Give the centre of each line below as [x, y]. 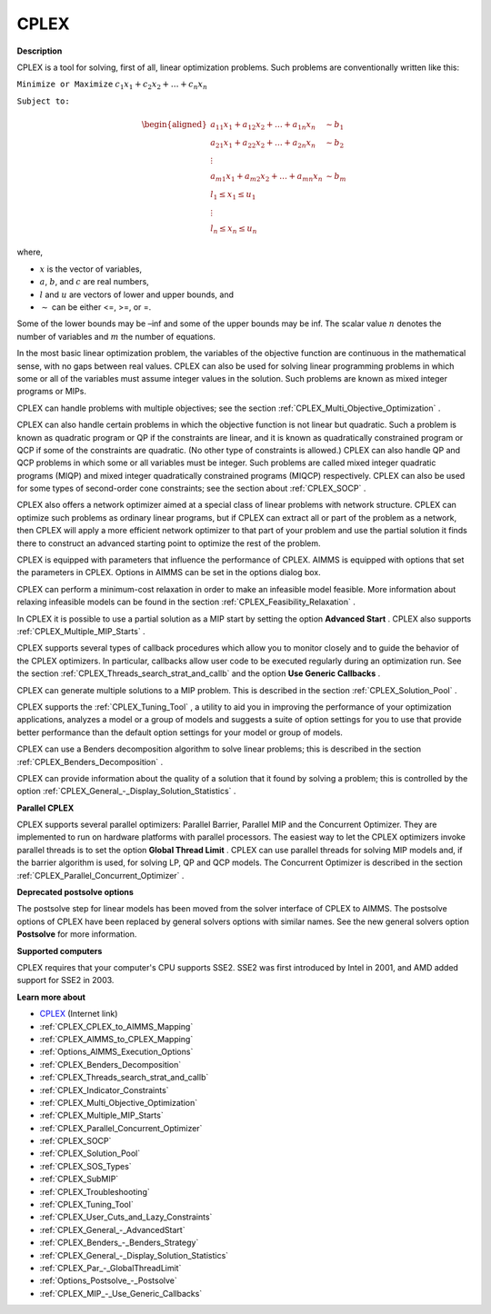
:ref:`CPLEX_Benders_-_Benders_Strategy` [119, 1243]
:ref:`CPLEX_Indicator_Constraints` [104, 1090]
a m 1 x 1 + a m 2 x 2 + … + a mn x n [266, 177]
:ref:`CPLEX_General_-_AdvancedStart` [112, 1229]
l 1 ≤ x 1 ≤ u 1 [233, 195]
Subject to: [43, 101]
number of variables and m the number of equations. [116, 336]
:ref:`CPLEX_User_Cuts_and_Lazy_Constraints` [126, 1217]
